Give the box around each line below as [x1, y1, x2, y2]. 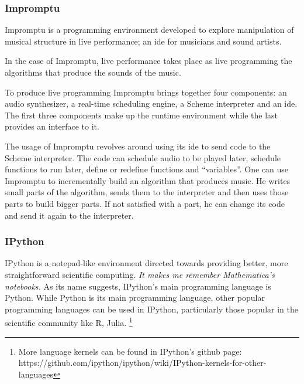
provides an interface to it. [5, 120, 99, 132]
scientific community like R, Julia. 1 [5, 315, 133, 328]
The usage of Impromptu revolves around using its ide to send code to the [5, 140, 271, 152]
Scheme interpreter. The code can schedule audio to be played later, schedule [5, 151, 281, 164]
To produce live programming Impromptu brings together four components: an [5, 86, 287, 98]
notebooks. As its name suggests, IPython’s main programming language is [5, 280, 271, 292]
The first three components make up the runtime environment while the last [5, 108, 278, 121]
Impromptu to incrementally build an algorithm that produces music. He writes [5, 174, 291, 186]
